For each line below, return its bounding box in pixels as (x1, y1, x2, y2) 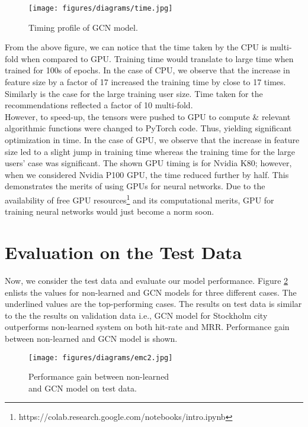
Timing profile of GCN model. (28, 21, 138, 33)
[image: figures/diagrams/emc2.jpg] (28, 353, 173, 362)
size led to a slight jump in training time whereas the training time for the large (5, 145, 296, 157)
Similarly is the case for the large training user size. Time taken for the (5, 87, 263, 99)
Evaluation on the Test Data (5, 240, 242, 264)
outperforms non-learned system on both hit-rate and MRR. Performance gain (5, 321, 290, 333)
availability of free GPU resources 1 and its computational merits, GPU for (5, 192, 274, 206)
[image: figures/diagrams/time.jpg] (28, 4, 173, 12)
